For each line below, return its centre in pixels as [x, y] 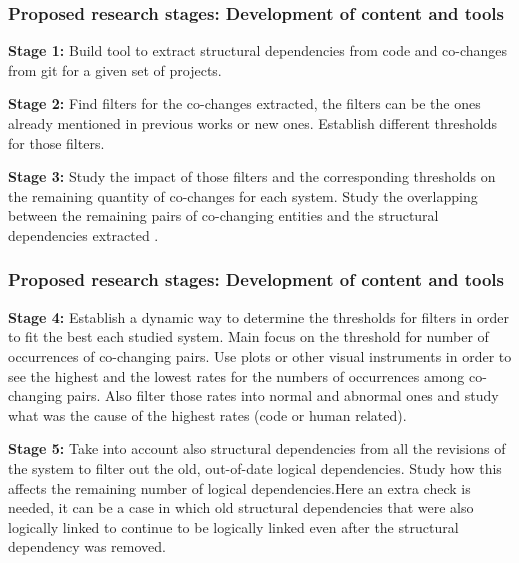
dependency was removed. [87, 546]
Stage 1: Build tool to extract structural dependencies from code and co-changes [258, 50]
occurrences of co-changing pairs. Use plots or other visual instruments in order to [260, 355]
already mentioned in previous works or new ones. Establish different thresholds [253, 123]
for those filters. [56, 142]
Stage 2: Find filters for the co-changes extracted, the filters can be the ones [244, 103]
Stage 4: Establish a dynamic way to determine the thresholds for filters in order [258, 316]
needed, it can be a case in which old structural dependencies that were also [241, 507]
